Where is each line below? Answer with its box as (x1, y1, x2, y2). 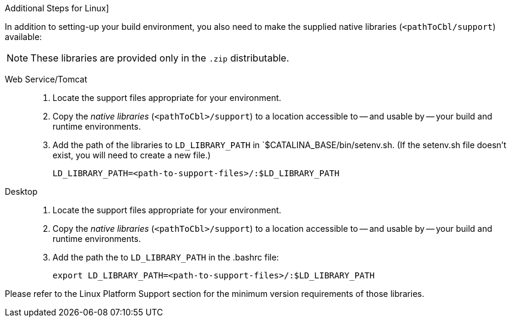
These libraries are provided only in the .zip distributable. (30, 52, 290, 64)
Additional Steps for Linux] (5, 3, 109, 13)
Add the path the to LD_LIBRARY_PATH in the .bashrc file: (53, 252, 279, 262)
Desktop (5, 186, 38, 197)
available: (5, 32, 42, 42)
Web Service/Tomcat (5, 74, 88, 84)
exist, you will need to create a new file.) (53, 150, 211, 160)
